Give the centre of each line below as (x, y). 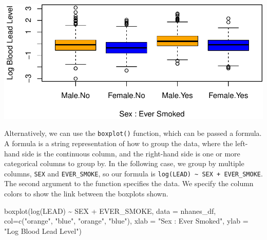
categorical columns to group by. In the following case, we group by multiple (124, 163)
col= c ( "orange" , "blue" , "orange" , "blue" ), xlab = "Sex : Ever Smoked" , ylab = (126, 221)
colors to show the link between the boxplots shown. (86, 194)
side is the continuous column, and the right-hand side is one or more (131, 153)
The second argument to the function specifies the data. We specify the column (129, 183)
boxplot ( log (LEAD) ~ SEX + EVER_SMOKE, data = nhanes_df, (110, 211)
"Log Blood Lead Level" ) (43, 231)
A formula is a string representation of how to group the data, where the (119, 143)
